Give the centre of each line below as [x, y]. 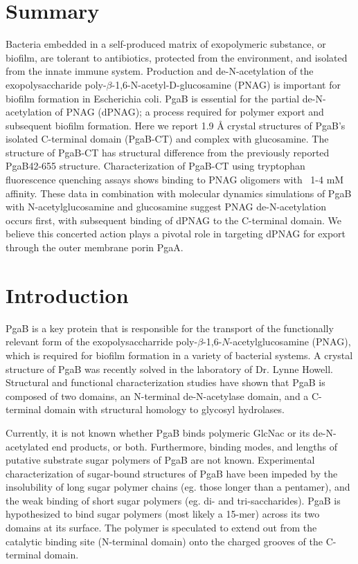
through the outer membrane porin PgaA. [95, 247]
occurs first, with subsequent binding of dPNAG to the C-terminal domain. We [173, 220]
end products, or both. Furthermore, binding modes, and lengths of [195, 446]
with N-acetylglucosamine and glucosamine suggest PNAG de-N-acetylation [166, 207]
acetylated [27, 446]
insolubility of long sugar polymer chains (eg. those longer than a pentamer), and [178, 487]
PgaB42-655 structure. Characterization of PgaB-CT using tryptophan [155, 166]
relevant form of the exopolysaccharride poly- [102, 342]
